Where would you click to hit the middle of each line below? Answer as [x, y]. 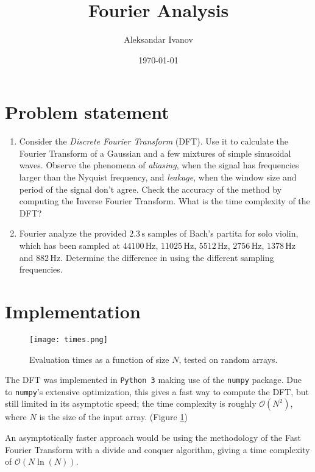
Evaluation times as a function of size [99, 359]
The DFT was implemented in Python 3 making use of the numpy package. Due [153, 380]
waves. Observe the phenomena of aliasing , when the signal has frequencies [159, 165]
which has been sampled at [69, 245]
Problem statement [87, 112]
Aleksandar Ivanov [158, 39]
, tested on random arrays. [228, 359]
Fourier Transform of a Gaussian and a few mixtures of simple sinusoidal [155, 153]
